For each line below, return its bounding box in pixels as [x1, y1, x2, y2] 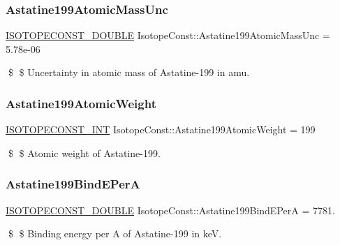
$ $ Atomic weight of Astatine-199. [8, 145, 161, 160]
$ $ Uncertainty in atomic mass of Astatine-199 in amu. [8, 65, 250, 80]
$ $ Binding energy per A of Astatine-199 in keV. [8, 226, 222, 241]
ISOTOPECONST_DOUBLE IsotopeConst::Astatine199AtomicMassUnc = [6, 28, 330, 43]
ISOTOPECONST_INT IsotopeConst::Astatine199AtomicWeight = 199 [6, 122, 316, 137]
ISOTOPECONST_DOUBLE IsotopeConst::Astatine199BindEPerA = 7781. [6, 202, 335, 217]
